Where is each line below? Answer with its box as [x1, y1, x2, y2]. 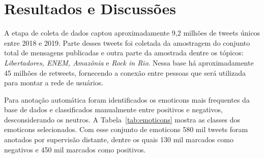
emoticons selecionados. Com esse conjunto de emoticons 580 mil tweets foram [4, 124, 248, 135]
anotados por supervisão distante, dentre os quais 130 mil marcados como [4, 134, 234, 145]
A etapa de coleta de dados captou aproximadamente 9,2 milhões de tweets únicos [4, 27, 260, 38]
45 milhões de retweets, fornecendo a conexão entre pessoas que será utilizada [4, 67, 246, 78]
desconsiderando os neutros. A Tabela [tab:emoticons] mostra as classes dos [4, 114, 241, 124]
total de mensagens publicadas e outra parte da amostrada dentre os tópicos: [4, 47, 244, 58]
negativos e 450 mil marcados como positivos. [4, 144, 146, 154]
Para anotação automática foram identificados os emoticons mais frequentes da [4, 94, 250, 105]
